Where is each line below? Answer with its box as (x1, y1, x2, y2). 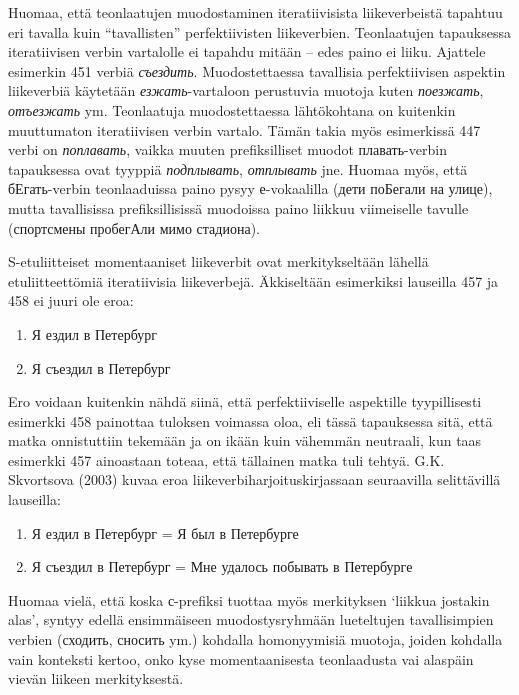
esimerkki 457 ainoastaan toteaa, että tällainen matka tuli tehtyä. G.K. (8, 449, 445, 470)
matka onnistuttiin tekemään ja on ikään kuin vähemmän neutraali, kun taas (8, 430, 482, 451)
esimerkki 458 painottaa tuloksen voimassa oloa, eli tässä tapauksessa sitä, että (8, 410, 493, 431)
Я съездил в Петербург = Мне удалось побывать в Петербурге (31, 556, 413, 577)
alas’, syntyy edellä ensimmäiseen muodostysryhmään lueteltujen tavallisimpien (8, 609, 494, 630)
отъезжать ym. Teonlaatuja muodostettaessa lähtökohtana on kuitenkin (8, 99, 456, 120)
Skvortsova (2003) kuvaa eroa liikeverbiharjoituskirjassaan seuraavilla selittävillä (8, 469, 501, 490)
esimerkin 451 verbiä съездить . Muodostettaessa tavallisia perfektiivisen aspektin (8, 60, 506, 81)
